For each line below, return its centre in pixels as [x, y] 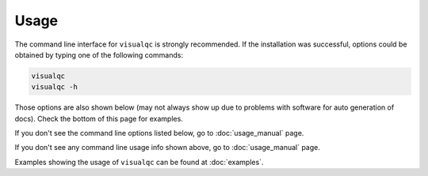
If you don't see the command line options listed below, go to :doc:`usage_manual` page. [159, 133]
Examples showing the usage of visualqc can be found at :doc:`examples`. [139, 162]
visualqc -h [55, 87]
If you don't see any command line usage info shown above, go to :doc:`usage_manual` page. [167, 148]
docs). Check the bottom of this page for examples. [99, 118]
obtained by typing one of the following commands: [99, 54]
